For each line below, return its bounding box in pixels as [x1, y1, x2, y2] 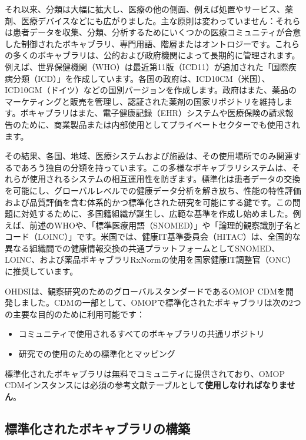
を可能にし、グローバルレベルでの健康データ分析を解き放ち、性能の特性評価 [5, 184, 301, 196]
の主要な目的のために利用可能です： [5, 307, 145, 320]
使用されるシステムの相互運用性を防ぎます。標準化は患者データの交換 [29, 173, 301, 185]
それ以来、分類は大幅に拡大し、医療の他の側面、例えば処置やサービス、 [5, 3, 285, 15]
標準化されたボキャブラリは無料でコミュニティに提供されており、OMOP [5, 367, 285, 379]
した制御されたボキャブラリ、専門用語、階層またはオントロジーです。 [5, 37, 275, 49]
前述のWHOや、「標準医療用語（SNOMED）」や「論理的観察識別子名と [29, 219, 301, 231]
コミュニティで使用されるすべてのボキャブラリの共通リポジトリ [18, 327, 265, 340]
